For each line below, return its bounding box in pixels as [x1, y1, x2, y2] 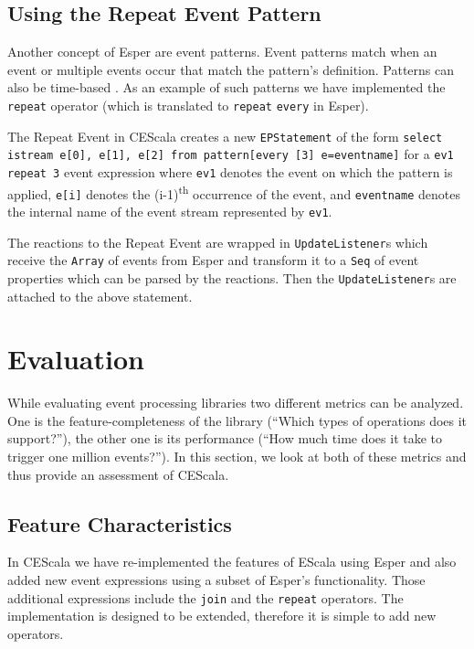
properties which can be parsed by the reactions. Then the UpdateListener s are [7, 268, 457, 287]
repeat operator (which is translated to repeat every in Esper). [7, 95, 369, 114]
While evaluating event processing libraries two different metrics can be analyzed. [7, 393, 464, 412]
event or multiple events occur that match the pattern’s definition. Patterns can [7, 59, 455, 79]
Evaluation [7, 340, 144, 378]
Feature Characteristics [7, 509, 232, 537]
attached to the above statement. [7, 286, 193, 305]
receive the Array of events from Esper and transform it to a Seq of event [7, 250, 419, 270]
